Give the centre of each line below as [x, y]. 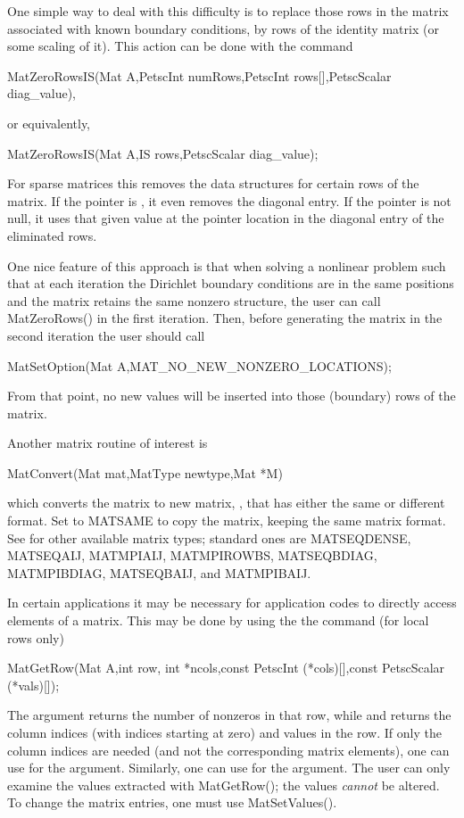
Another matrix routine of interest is [108, 443]
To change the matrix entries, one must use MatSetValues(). [172, 802]
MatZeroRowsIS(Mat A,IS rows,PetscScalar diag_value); [163, 153]
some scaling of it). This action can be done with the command [180, 46]
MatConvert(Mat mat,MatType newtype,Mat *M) [145, 472]
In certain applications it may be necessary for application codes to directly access [232, 603]
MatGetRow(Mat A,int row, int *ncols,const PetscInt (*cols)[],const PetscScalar [226, 668]
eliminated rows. [52, 235]
